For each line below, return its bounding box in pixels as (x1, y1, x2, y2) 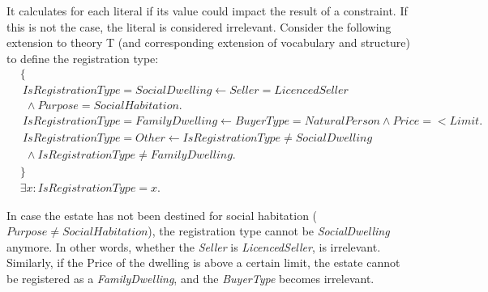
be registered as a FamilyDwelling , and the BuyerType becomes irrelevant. (6, 270, 375, 286)
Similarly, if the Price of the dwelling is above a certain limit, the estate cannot (6, 254, 400, 271)
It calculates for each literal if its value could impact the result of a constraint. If (6, 2, 408, 19)
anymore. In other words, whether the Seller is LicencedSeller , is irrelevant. (6, 238, 381, 255)
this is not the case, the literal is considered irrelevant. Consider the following (6, 18, 392, 35)
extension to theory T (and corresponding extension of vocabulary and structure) (6, 34, 410, 51)
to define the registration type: (6, 49, 159, 66)
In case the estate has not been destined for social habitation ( (6, 206, 318, 223)
